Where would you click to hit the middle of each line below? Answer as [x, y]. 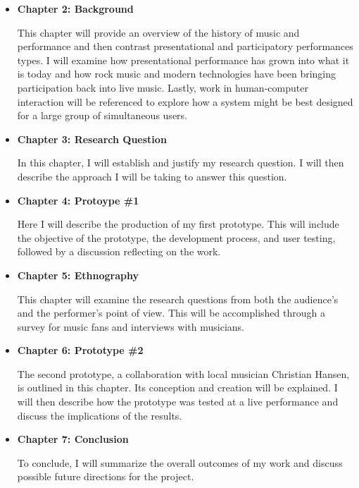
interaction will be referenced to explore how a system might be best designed [185, 101]
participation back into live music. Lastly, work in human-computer [163, 87]
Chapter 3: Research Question [92, 139]
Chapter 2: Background [75, 8]
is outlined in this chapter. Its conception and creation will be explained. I [177, 388]
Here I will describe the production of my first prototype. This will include [178, 224]
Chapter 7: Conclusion [73, 439]
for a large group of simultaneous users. [102, 115]
